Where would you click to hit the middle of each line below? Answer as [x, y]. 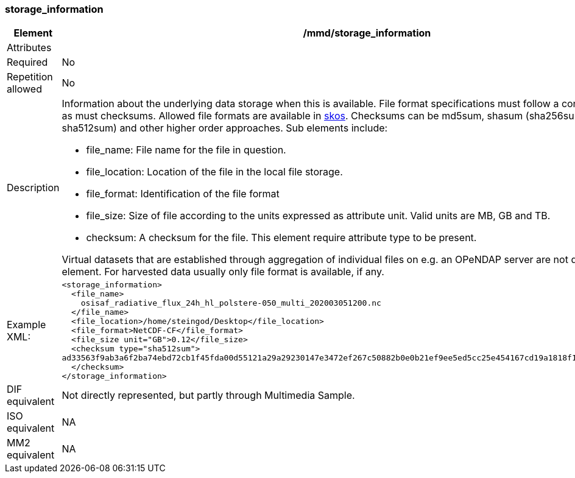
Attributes [29, 48]
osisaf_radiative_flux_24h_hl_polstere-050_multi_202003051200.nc [231, 303]
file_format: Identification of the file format [183, 194]
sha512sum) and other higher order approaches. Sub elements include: [225, 128]
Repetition [30, 77]
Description [33, 188]
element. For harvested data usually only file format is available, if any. [223, 272]
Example [26, 324]
